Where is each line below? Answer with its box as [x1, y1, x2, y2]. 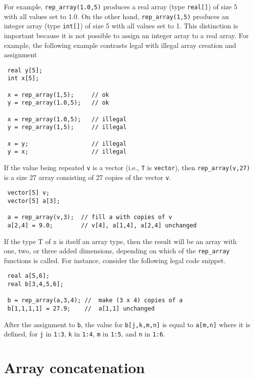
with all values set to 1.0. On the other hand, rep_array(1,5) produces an [4, 11, 229, 21]
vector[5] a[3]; [7, 197, 60, 204]
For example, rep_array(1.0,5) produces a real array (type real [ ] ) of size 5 [4, 1, 237, 11]
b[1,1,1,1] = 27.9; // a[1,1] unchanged [7, 305, 155, 313]
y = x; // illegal [7, 148, 127, 156]
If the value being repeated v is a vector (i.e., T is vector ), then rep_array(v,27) [4, 162, 250, 172]
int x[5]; [7, 75, 39, 82]
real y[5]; [7, 67, 43, 74]
